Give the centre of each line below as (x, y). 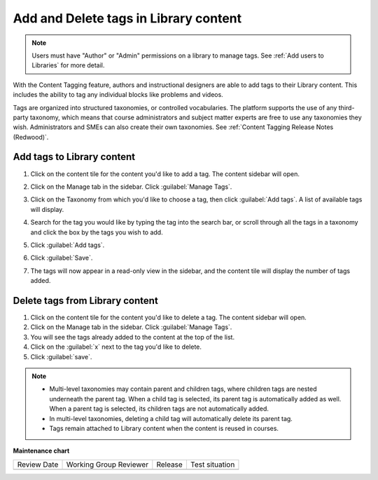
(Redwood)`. (31, 137)
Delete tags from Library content (86, 301)
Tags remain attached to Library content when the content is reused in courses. (164, 428)
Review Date (38, 465)
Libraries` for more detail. (68, 65)
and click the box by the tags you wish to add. (97, 232)
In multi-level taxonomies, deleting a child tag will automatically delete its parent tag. (171, 418)
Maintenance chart (41, 451)
